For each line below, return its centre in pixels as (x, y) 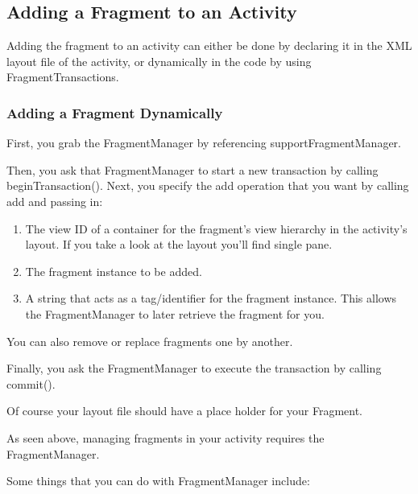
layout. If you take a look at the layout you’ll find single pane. (179, 244)
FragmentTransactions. (63, 77)
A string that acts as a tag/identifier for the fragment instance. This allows (211, 298)
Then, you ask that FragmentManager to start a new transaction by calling (192, 169)
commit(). (31, 383)
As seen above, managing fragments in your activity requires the (166, 437)
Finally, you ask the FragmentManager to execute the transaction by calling (194, 368)
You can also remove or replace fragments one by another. (150, 341)
